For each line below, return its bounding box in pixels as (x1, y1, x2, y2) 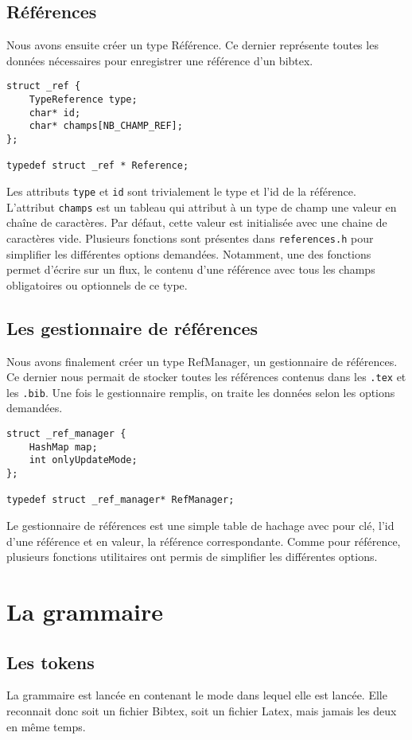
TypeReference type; (29, 94, 138, 106)
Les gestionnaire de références (6, 315, 258, 340)
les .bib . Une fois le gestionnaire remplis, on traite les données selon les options (6, 384, 395, 400)
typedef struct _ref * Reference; (6, 160, 189, 172)
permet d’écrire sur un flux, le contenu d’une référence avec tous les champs (6, 261, 375, 278)
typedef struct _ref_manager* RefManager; (6, 494, 235, 506)
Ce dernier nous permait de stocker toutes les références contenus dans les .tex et (6, 368, 406, 385)
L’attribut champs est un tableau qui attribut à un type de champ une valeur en (6, 198, 397, 215)
